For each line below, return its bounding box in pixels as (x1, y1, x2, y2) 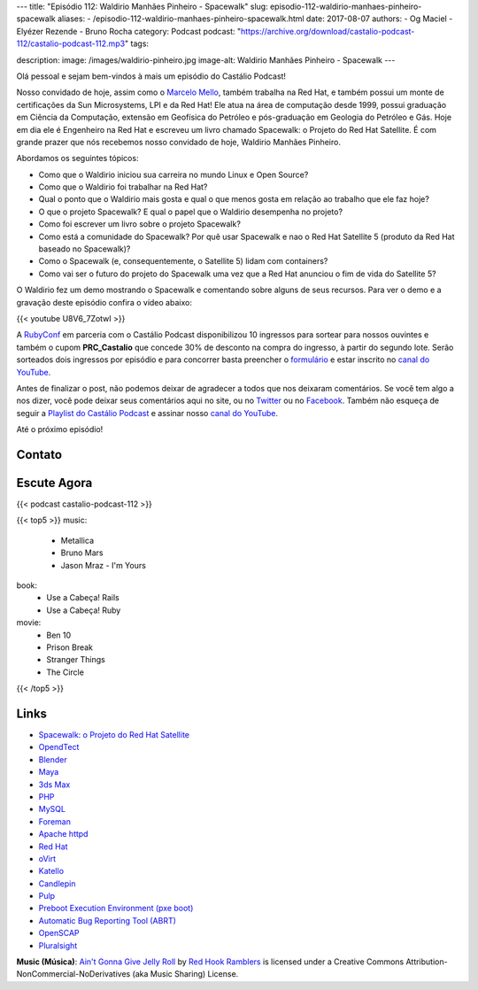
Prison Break (46, 642, 93, 653)
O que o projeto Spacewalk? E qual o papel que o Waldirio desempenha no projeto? (38, 206, 343, 217)
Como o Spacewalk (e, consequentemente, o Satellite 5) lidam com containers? (38, 256, 328, 267)
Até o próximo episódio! (16, 424, 104, 435)
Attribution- (405, 956, 448, 967)
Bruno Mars (60, 547, 104, 558)
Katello (38, 866, 65, 877)
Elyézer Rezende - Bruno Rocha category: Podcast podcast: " (16, 26, 242, 36)
